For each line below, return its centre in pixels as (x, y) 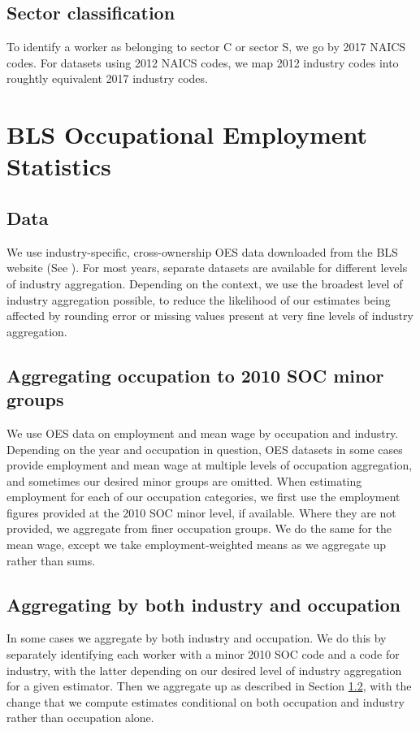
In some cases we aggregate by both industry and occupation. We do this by (197, 638)
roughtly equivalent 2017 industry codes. (107, 78)
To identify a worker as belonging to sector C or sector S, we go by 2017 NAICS (206, 47)
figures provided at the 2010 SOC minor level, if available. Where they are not (201, 512)
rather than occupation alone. (80, 718)
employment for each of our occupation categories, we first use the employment (204, 497)
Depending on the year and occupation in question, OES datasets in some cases (205, 449)
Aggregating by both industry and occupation (204, 604)
